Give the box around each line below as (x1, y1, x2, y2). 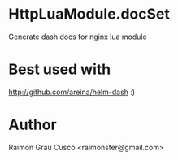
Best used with (8, 60, 111, 79)
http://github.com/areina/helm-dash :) (8, 87, 136, 97)
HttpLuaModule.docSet (8, 5, 171, 24)
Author (8, 115, 57, 134)
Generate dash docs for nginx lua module (8, 32, 148, 41)
